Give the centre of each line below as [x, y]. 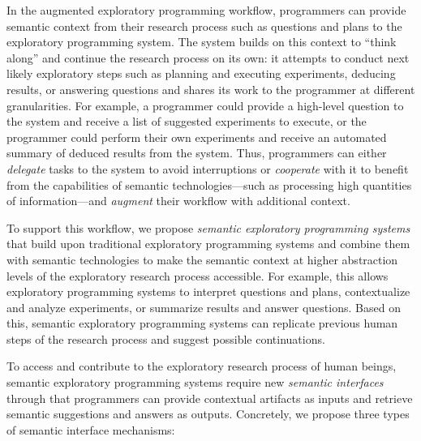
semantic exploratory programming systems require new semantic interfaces [195, 382]
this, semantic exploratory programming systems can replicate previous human [202, 323]
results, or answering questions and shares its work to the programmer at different [211, 89]
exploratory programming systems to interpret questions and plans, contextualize [208, 291]
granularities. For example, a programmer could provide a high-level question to [205, 105]
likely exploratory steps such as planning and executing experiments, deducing [201, 73]
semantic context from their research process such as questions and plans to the [204, 26]
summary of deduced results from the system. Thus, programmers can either [197, 153]
